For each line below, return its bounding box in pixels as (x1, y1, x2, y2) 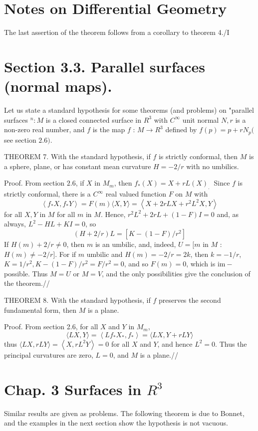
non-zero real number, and (4, 124, 85, 135)
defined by (165, 124, 197, 135)
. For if (55, 248, 76, 259)
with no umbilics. (186, 161, 239, 171)
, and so (124, 258, 149, 269)
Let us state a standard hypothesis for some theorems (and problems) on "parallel (4, 105, 254, 115)
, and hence (157, 338, 193, 349)
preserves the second (158, 295, 221, 305)
